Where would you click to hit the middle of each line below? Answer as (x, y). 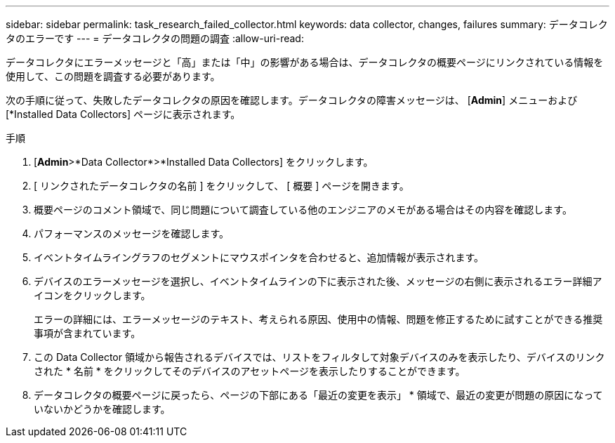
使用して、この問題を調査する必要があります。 (113, 76)
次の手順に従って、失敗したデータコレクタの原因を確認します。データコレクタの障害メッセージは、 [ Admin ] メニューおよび (292, 100)
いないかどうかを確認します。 (102, 409)
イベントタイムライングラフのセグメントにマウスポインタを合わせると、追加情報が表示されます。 (259, 257)
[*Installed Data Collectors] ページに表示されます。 (123, 114)
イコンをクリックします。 (92, 295)
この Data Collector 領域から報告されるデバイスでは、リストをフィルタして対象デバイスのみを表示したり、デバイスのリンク (319, 357)
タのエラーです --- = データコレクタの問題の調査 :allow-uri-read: (155, 38)
